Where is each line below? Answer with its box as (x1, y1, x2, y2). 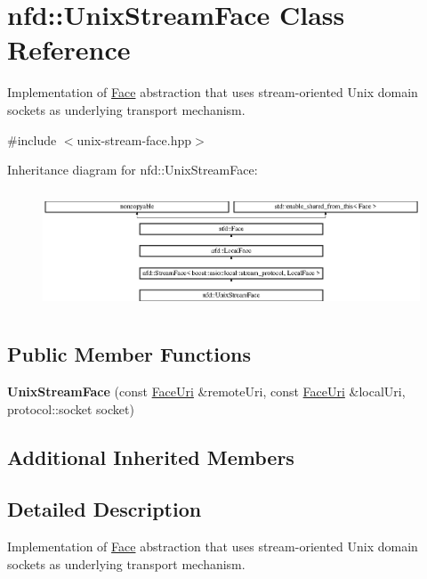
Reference (7, 31, 131, 68)
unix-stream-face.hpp (77, 130, 192, 149)
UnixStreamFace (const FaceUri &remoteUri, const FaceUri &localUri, (7, 382, 406, 401)
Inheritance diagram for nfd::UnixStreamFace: (7, 160, 258, 179)
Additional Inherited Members (7, 443, 294, 470)
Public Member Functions (7, 340, 251, 368)
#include (7, 130, 57, 149)
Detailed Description (7, 495, 202, 523)
